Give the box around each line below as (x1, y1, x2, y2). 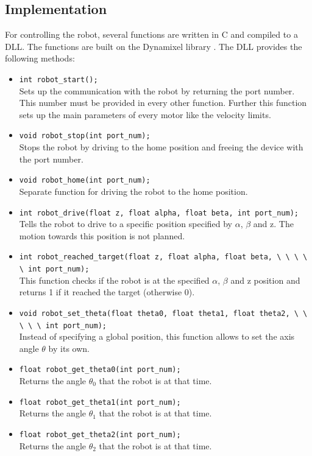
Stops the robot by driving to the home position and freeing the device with (19, 141, 303, 153)
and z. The (253, 217, 294, 230)
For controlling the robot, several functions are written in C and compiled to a (5, 28, 298, 41)
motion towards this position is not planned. (19, 229, 185, 242)
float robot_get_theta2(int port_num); (19, 430, 181, 439)
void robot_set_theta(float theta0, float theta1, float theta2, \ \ (19, 309, 308, 318)
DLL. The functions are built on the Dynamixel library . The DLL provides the (5, 40, 302, 52)
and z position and (230, 273, 300, 286)
